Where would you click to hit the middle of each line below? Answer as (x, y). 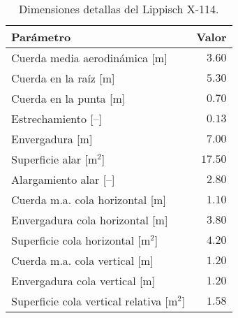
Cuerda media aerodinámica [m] (89, 58)
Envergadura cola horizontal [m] (90, 220)
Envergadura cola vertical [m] (83, 281)
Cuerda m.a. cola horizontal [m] (89, 200)
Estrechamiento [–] (57, 118)
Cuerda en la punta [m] (68, 98)
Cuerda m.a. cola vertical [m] (82, 260)
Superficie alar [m (54, 159)
